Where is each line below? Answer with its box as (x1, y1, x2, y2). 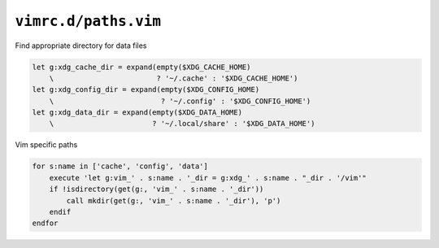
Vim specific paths (15, 140, 78, 150)
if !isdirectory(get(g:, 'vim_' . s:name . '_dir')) (49, 185, 264, 194)
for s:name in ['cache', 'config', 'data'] (32, 162, 209, 171)
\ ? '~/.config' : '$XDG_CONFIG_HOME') (49, 96, 311, 106)
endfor (32, 219, 59, 228)
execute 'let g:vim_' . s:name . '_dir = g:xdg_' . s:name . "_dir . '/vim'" (49, 173, 367, 182)
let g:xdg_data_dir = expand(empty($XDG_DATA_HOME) (32, 108, 243, 117)
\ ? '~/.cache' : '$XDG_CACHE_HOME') (49, 73, 298, 83)
